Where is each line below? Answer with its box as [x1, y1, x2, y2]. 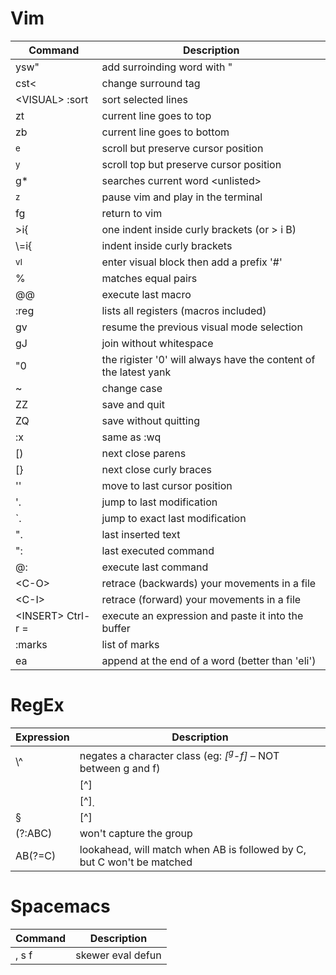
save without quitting [101, 413, 200, 427]
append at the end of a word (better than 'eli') [101, 653, 317, 667]
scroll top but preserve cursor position [101, 157, 282, 171]
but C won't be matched [79, 855, 193, 869]
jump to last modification [101, 495, 218, 509]
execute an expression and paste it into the [101, 608, 304, 622]
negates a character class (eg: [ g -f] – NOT [79, 747, 280, 763]
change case [101, 381, 163, 395]
